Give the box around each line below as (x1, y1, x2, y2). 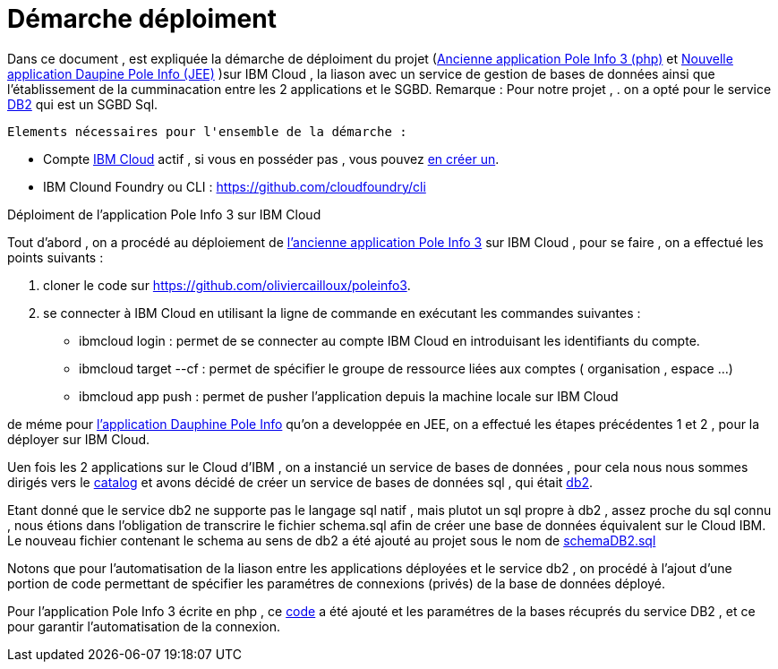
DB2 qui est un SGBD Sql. (7, 96, 158, 112)
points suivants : (7, 249, 104, 265)
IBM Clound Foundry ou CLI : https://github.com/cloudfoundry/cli (43, 178, 426, 194)
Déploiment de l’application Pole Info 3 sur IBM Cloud (7, 206, 321, 222)
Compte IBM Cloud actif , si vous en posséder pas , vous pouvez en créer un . (43, 150, 500, 167)
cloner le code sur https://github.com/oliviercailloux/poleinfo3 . (43, 277, 411, 293)
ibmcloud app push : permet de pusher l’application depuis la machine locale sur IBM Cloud (79, 388, 619, 404)
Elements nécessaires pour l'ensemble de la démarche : (7, 124, 407, 139)
